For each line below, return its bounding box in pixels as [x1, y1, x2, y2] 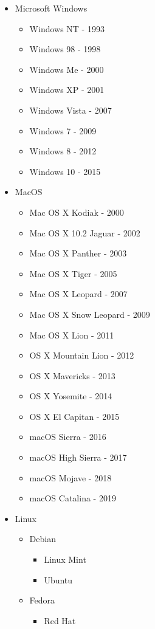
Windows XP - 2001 [29, 83, 105, 96]
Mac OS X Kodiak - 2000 [29, 205, 124, 218]
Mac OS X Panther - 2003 [29, 247, 127, 260]
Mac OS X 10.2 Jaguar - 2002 [29, 226, 140, 239]
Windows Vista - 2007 [29, 103, 112, 116]
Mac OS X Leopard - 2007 [29, 287, 128, 300]
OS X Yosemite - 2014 [29, 390, 112, 402]
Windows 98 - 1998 [29, 43, 101, 55]
